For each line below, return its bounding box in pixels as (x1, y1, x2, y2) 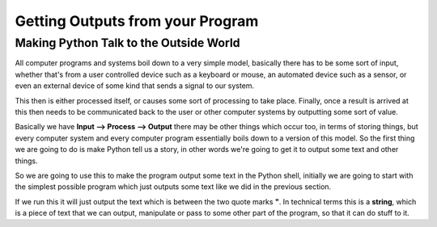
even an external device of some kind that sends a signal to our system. (15, 81, 255, 90)
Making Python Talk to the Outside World (15, 36, 240, 50)
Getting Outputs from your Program (15, 12, 259, 30)
